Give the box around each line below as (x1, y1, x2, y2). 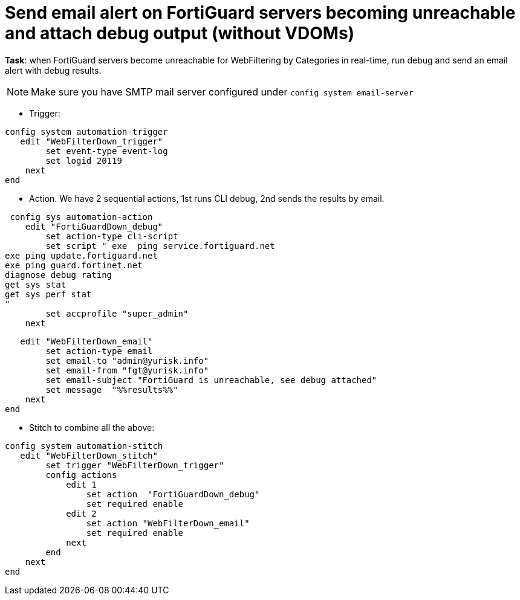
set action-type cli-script (45, 231, 178, 241)
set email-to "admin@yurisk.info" (45, 355, 209, 366)
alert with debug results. (5, 65, 102, 76)
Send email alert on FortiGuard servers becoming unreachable (5, 2, 516, 23)
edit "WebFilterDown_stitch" (20, 450, 158, 460)
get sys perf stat (5, 289, 92, 299)
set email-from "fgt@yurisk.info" (45, 365, 209, 375)
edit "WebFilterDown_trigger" (20, 136, 163, 146)
